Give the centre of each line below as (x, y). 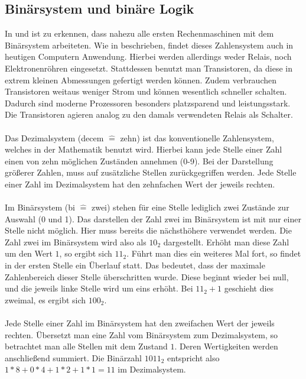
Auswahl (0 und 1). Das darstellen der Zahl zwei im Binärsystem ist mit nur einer (153, 218)
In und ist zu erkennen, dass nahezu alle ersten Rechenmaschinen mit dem (139, 33)
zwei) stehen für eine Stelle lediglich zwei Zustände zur (190, 207)
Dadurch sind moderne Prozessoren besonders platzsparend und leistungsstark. (148, 103)
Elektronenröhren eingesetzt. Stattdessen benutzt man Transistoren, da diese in (149, 68)
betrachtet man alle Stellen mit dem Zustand (86, 346)
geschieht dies (249, 288)
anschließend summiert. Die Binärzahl (74, 357)
